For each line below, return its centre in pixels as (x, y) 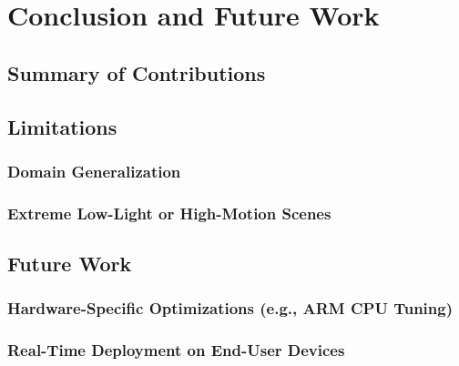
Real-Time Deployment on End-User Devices (176, 350)
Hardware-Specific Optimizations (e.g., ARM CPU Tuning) (230, 308)
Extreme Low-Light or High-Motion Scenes (169, 213)
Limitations (62, 126)
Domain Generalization (94, 171)
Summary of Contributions (137, 72)
